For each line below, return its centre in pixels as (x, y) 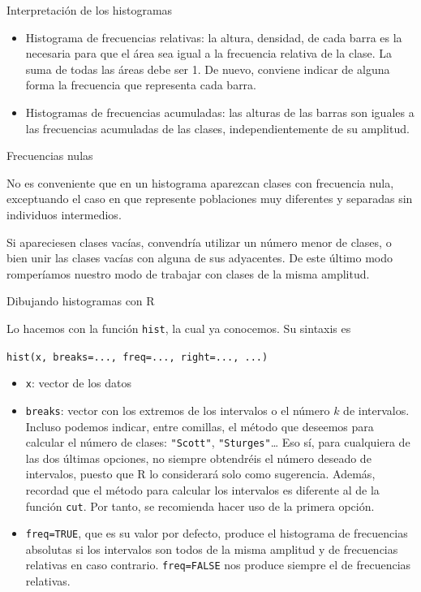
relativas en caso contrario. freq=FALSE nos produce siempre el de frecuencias (218, 565)
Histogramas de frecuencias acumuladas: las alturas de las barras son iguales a (220, 112)
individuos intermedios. (64, 214)
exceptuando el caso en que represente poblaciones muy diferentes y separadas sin (210, 199)
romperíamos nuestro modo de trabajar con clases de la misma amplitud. (188, 273)
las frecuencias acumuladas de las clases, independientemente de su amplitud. (217, 128)
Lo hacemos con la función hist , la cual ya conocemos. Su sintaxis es (179, 328)
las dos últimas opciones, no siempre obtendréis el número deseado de (198, 458)
